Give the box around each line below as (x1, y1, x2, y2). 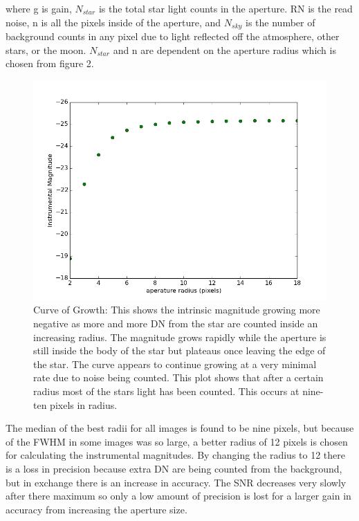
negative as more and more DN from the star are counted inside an (33, 316, 318, 331)
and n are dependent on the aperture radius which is (113, 42, 336, 57)
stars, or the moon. (6, 42, 86, 57)
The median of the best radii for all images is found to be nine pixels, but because (6, 421, 354, 435)
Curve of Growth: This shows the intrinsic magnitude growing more (33, 302, 320, 317)
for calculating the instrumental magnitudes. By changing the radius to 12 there (6, 448, 345, 462)
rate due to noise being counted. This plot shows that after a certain (33, 370, 324, 385)
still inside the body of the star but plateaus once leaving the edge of (33, 343, 326, 358)
